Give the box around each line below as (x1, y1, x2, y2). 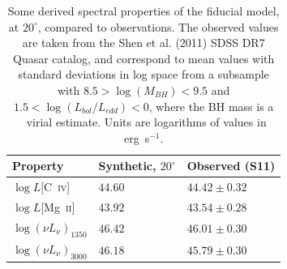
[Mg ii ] (41, 199, 75, 216)
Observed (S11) (186, 157, 276, 174)
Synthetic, (98, 157, 156, 174)
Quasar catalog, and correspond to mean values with (13, 49, 275, 66)
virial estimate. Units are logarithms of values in (26, 113, 267, 130)
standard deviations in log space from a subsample (18, 66, 269, 83)
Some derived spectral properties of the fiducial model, (7, 2, 280, 19)
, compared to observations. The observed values (37, 18, 279, 35)
